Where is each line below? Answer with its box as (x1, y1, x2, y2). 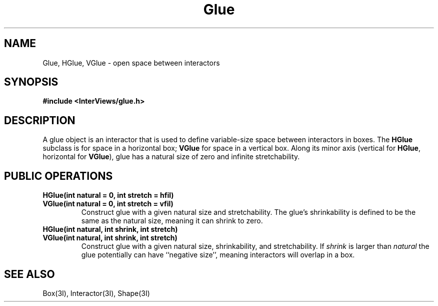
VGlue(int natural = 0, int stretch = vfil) (42, 199, 173, 208)
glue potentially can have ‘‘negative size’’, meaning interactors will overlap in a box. (81, 250, 355, 259)
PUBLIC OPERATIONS (4, 169, 113, 182)
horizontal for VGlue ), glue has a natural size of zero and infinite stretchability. (42, 152, 300, 161)
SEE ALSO (4, 267, 55, 280)
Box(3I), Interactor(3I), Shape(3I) (42, 288, 150, 297)
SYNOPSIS (4, 76, 58, 89)
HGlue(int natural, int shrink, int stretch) (42, 225, 178, 234)
